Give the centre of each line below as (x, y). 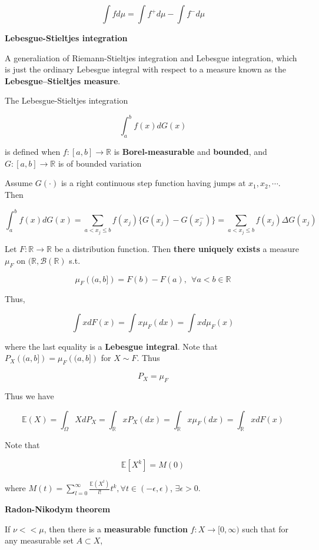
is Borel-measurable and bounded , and (190, 152)
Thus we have (29, 396)
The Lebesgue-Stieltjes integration (67, 100)
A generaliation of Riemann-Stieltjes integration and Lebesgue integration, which (151, 57)
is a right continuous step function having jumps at (153, 183)
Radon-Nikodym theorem (58, 509)
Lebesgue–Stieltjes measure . (63, 80)
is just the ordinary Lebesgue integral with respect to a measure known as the (145, 69)
